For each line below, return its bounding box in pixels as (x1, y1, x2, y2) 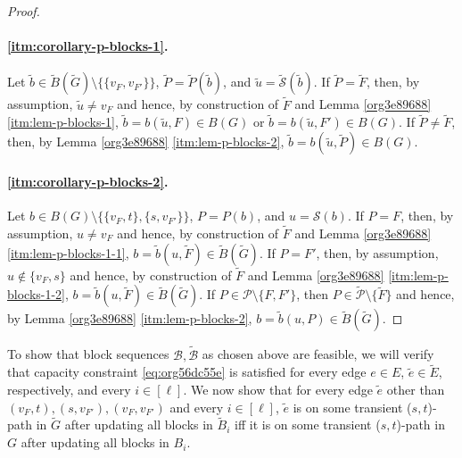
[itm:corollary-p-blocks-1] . (7, 37, 169, 55)
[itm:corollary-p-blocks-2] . (7, 172, 169, 191)
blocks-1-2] (7, 285, 66, 304)
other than (386, 380, 445, 399)
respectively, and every (7, 380, 131, 399)
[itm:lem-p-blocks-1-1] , (7, 243, 129, 262)
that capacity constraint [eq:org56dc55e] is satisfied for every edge (7, 362, 367, 381)
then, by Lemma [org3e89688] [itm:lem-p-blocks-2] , (7, 132, 285, 151)
